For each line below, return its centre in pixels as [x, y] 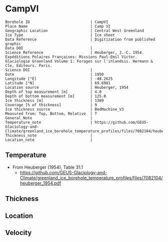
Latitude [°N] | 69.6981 [58, 83]
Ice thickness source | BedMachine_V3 [64, 109]
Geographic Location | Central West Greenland [74, 30]
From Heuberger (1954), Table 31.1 [48, 167]
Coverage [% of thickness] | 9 [51, 105]
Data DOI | [49, 48]
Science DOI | [49, 70]
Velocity [18, 233]
